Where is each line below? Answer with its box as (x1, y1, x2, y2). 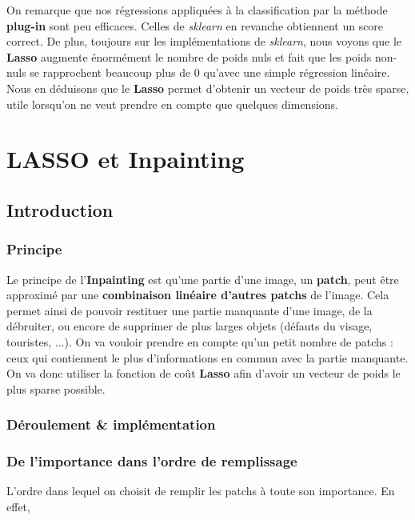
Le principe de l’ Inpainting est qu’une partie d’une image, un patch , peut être (6, 270, 399, 287)
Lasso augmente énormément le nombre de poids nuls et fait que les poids (6, 48, 372, 65)
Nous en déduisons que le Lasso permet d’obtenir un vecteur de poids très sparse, (6, 79, 409, 96)
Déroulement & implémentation (6, 414, 216, 434)
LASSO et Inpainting (6, 142, 245, 175)
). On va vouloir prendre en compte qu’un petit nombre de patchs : (64, 333, 393, 350)
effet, (6, 498, 30, 514)
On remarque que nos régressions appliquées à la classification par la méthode (6, 2, 388, 18)
